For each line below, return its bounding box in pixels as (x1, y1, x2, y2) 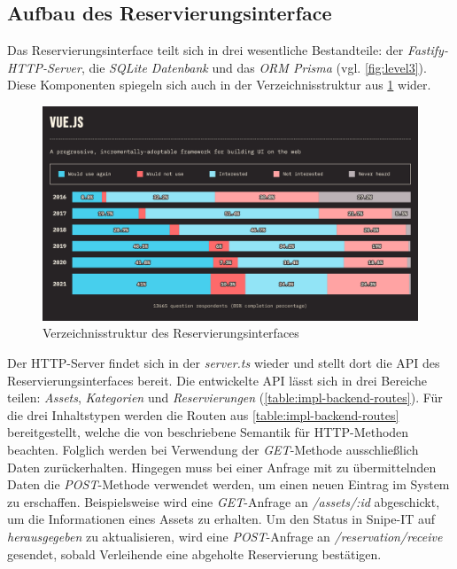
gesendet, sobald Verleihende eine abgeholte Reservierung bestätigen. (7, 544, 382, 563)
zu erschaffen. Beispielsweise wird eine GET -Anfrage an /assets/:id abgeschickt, (7, 492, 440, 511)
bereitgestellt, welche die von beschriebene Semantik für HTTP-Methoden (7, 423, 409, 441)
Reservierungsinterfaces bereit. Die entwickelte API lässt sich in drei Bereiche (7, 370, 427, 389)
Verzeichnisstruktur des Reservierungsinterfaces (43, 323, 299, 342)
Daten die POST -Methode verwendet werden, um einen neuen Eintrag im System (7, 475, 450, 494)
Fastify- (407, 41, 448, 59)
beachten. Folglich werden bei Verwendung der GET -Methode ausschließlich (7, 440, 419, 458)
